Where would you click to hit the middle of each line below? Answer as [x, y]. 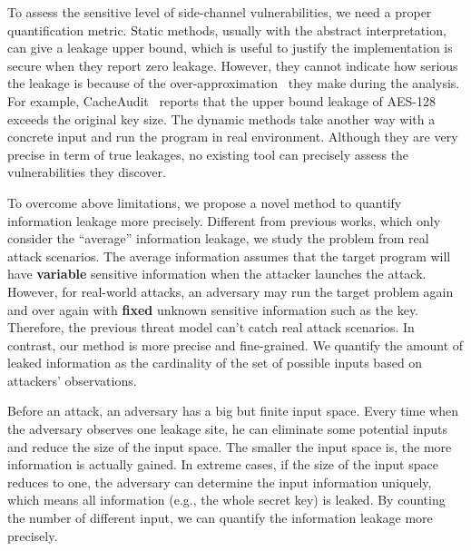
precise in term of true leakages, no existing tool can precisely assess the [208, 154]
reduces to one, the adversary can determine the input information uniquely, [220, 482]
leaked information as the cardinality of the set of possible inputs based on [215, 363]
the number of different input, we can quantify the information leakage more [220, 518]
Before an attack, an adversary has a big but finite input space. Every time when [233, 411]
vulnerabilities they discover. [87, 172]
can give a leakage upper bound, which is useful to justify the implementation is [230, 48]
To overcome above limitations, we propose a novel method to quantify [205, 202]
